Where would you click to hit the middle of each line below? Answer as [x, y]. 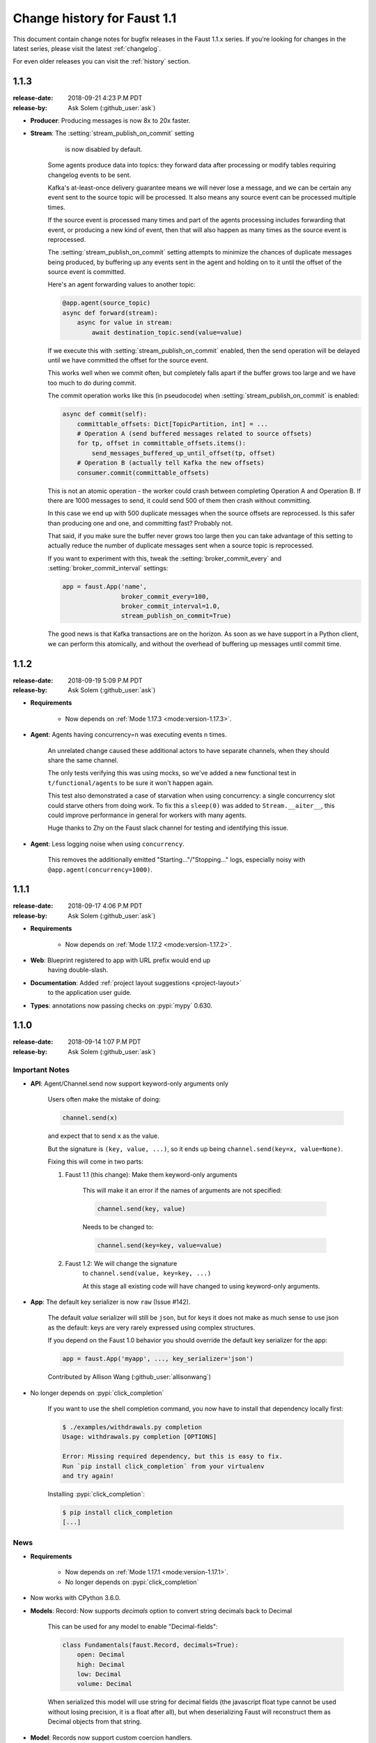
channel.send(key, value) [141, 1209]
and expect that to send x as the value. [103, 1136]
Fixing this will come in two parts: [96, 1162]
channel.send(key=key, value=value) [160, 1245]
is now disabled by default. [104, 149]
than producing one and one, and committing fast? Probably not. [140, 523]
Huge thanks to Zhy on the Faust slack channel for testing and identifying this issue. [168, 828]
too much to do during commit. [92, 383]
